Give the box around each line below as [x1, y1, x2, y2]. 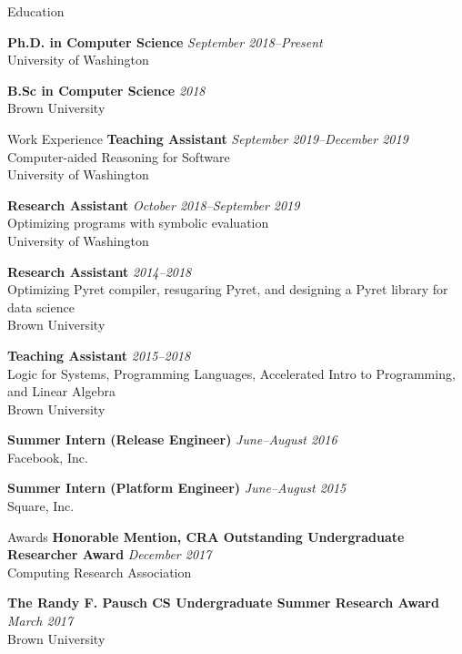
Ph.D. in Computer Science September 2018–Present [7, 32, 323, 51]
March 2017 [7, 611, 74, 630]
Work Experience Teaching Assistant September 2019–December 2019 [7, 128, 408, 148]
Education [7, 2, 65, 20]
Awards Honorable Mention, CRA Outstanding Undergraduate [7, 526, 405, 546]
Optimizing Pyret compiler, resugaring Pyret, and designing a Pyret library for [7, 280, 448, 299]
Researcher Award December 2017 [7, 545, 212, 564]
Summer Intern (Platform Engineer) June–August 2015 [7, 478, 346, 497]
